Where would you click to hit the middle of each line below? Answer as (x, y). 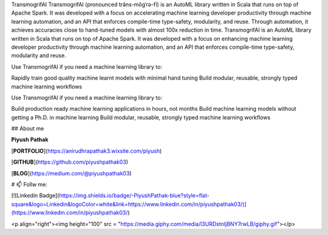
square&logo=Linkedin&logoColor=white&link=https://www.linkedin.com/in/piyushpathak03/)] (129, 204)
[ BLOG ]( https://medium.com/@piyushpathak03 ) (71, 173)
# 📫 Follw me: (29, 184)
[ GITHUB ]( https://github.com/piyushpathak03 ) (70, 162)
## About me (28, 128)
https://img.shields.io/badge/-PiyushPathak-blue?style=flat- (134, 195)
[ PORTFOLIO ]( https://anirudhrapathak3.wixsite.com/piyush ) (87, 151)
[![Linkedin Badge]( (35, 195)
